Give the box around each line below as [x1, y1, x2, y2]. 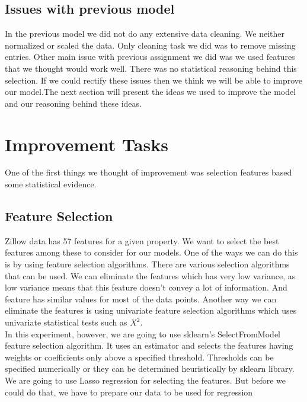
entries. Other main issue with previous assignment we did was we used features [5, 50, 295, 63]
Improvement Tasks [5, 132, 168, 156]
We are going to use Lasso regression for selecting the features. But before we [5, 374, 286, 386]
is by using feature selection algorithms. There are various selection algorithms [5, 258, 290, 270]
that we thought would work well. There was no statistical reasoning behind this [5, 62, 297, 74]
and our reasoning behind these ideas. [5, 97, 142, 109]
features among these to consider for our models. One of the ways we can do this [5, 246, 298, 259]
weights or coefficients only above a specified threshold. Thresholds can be [5, 350, 274, 363]
